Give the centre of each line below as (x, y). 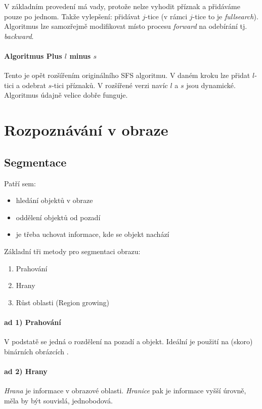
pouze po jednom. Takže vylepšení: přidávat (72, 16)
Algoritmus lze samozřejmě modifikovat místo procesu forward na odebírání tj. (126, 26)
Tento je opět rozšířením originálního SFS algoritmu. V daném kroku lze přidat (127, 75)
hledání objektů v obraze (54, 200)
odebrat (34, 85)
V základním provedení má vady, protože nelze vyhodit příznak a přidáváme (122, 6)
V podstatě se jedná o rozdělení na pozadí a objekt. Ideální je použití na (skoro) (128, 341)
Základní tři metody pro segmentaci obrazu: (72, 251)
